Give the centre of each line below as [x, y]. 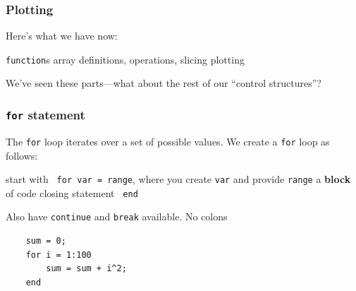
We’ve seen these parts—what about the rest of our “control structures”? [164, 83]
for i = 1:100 [59, 255]
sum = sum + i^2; [86, 269]
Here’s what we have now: [62, 36]
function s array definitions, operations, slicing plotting [125, 59]
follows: [22, 155]
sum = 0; [46, 241]
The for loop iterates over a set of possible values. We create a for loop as [168, 141]
